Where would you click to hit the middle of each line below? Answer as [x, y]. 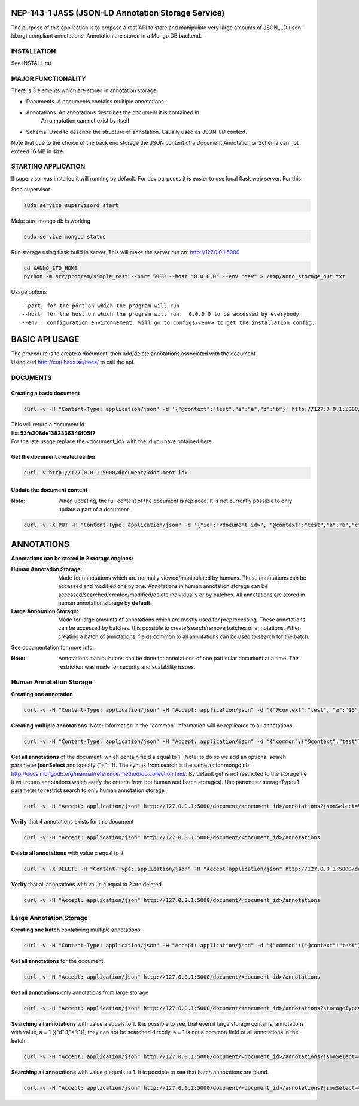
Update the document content [49, 490]
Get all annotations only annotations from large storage [80, 992]
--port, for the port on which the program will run [101, 306]
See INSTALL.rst [31, 63]
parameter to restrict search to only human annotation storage [88, 790]
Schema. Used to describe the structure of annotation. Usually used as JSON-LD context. [137, 132]
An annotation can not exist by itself [85, 121]
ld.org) [19, 35]
